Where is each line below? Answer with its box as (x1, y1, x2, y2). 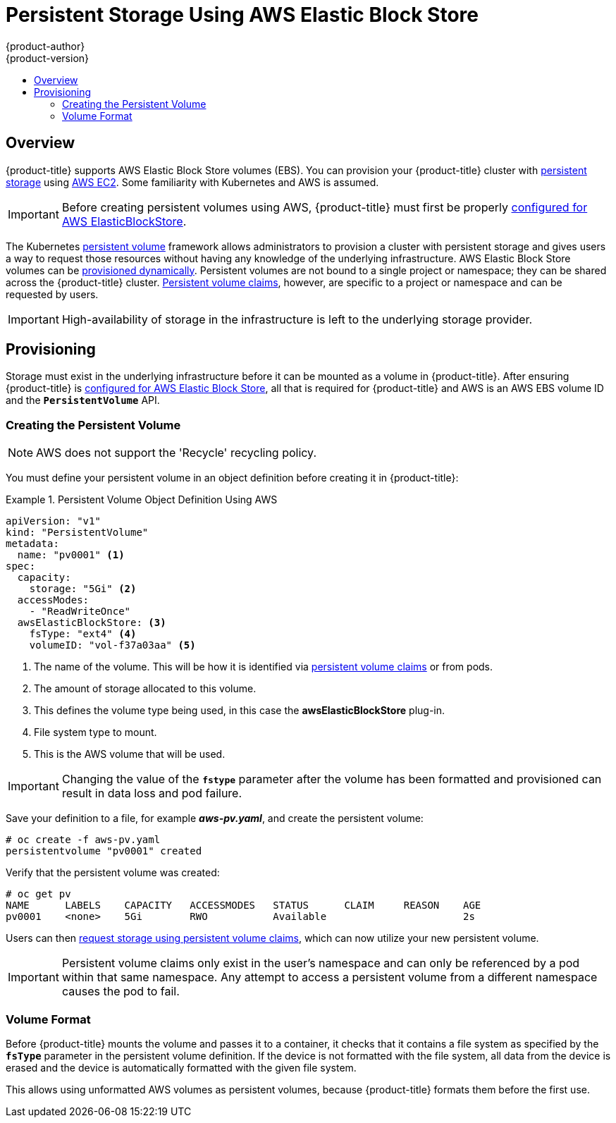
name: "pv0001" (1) (17, 549, 125, 561)
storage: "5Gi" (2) (29, 583, 137, 595)
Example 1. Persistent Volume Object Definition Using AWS (6, 493, 278, 506)
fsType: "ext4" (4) (29, 628, 137, 640)
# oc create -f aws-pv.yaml (6, 834, 161, 846)
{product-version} (6, 51, 90, 64)
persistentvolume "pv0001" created (6, 845, 202, 857)
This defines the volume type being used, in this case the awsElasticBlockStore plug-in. (34, 704, 445, 717)
